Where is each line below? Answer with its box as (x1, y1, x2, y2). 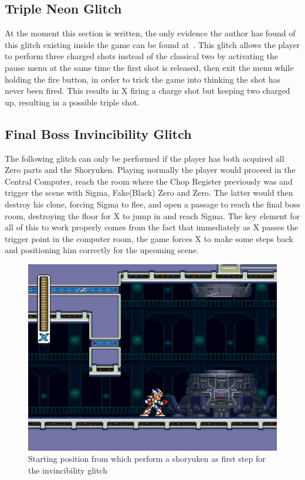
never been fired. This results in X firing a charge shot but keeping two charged (5, 84, 290, 97)
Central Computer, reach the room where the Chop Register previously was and (5, 175, 293, 187)
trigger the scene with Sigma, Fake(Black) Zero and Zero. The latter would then (5, 186, 293, 199)
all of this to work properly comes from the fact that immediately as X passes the (5, 221, 299, 233)
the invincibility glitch (28, 464, 107, 476)
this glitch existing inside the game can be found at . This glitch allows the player (5, 38, 300, 50)
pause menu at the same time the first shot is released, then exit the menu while (5, 61, 294, 73)
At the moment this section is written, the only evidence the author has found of (5, 27, 296, 39)
